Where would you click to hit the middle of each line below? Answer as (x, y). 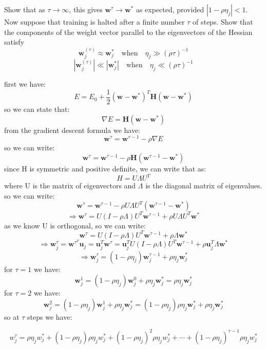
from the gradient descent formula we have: (72, 130)
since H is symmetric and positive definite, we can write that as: (105, 168)
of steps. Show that (223, 22)
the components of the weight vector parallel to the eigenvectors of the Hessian (128, 32)
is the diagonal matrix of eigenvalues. (204, 185)
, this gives (86, 9)
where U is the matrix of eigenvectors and (70, 185)
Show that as (25, 9)
